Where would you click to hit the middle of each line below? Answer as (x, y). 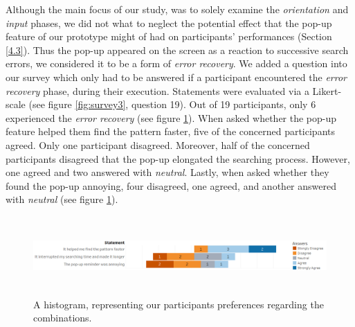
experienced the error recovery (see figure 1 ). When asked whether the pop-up (171, 117)
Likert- (327, 90)
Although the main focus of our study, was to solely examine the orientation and (177, 9)
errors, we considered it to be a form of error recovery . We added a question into (176, 63)
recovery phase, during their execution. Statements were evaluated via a (157, 90)
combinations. (63, 318)
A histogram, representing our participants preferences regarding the (179, 304)
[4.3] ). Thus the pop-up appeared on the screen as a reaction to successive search (177, 50)
